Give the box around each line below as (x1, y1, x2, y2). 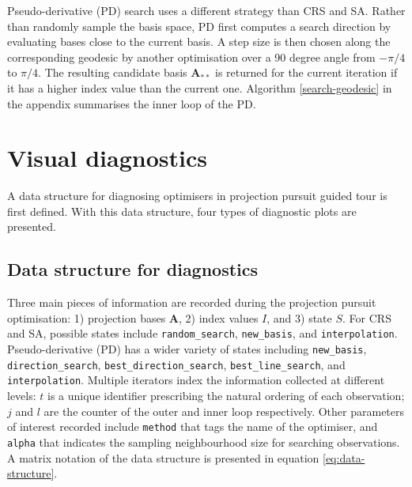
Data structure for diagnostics (7, 257, 259, 281)
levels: (7, 387, 36, 404)
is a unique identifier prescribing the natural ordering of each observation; (47, 387, 405, 404)
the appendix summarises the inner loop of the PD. (7, 95, 256, 111)
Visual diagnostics (7, 142, 207, 174)
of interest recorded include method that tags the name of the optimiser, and (7, 418, 378, 435)
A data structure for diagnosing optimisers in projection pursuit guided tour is (7, 187, 387, 204)
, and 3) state (266, 309, 332, 326)
